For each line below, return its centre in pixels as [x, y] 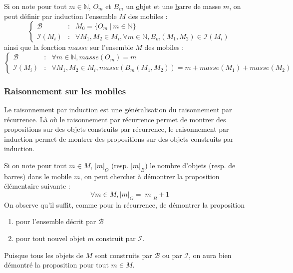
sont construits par [123, 255]
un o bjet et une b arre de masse [173, 6]
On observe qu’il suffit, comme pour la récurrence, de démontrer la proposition [124, 204]
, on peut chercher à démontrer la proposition [150, 176]
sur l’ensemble [112, 47]
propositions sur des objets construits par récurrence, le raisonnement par [117, 129]
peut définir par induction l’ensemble [60, 16]
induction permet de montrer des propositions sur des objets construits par [119, 138]
